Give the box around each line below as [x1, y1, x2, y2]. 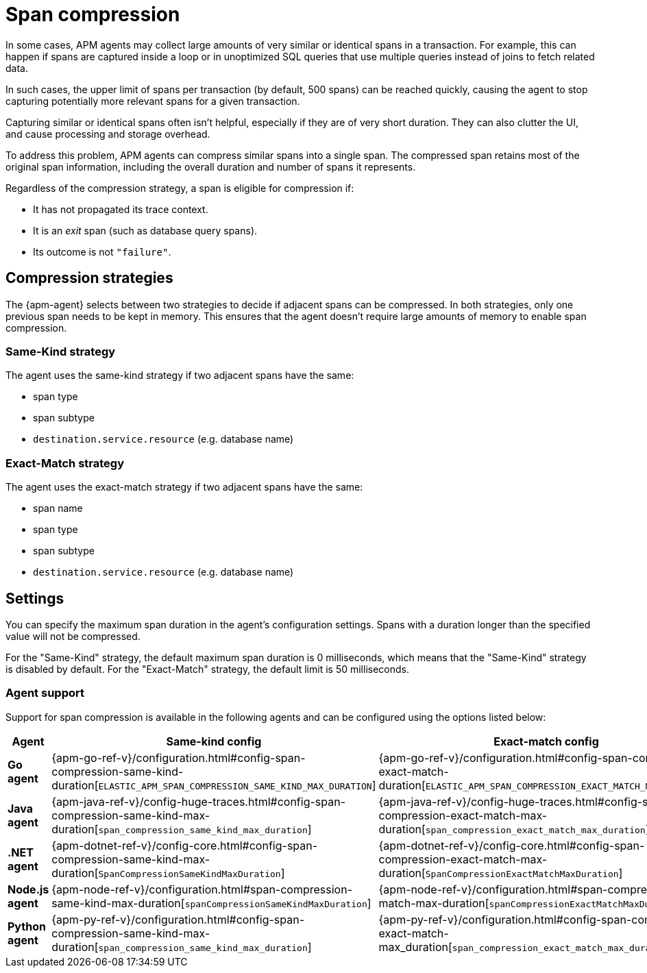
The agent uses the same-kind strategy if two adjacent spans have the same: [5, 369, 354, 382]
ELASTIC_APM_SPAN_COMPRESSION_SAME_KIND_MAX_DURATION [98, 780, 372, 791]
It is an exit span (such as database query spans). [33, 224, 258, 236]
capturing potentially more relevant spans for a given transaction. [5, 95, 300, 107]
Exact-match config [493, 734, 599, 748]
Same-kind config [166, 734, 262, 748]
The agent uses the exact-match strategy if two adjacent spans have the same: [5, 481, 363, 493]
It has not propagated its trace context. [33, 203, 208, 215]
